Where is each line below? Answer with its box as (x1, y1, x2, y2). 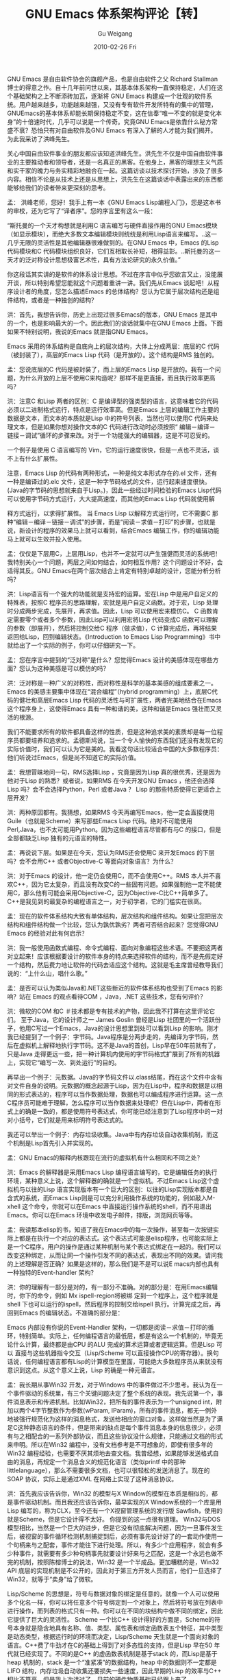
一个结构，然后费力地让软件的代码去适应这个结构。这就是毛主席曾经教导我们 (7, 960, 223, 969)
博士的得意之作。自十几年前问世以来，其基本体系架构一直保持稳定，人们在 (7, 83, 217, 91)
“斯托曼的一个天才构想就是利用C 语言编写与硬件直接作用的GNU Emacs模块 (7, 221, 218, 230)
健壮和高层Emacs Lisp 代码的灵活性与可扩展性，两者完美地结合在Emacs (18, 696, 222, 704)
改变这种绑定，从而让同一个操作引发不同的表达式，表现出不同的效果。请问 (7, 1251, 217, 1259)
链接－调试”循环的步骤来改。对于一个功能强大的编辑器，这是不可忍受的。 (7, 431, 214, 439)
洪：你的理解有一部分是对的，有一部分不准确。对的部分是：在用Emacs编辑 (7, 1282, 218, 1291)
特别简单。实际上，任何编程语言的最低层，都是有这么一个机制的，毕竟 (18, 1331, 217, 1340)
